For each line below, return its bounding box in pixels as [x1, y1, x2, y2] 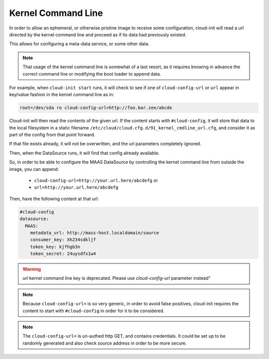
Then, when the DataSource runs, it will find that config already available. [9, 150, 160, 156]
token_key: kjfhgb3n [30, 244, 81, 249]
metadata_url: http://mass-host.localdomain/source [30, 230, 159, 236]
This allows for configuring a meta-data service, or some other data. [9, 41, 149, 47]
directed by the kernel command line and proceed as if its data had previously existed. [9, 31, 187, 37]
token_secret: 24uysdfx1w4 [30, 251, 97, 256]
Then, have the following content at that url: [9, 196, 99, 202]
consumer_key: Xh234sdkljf [30, 237, 97, 242]
